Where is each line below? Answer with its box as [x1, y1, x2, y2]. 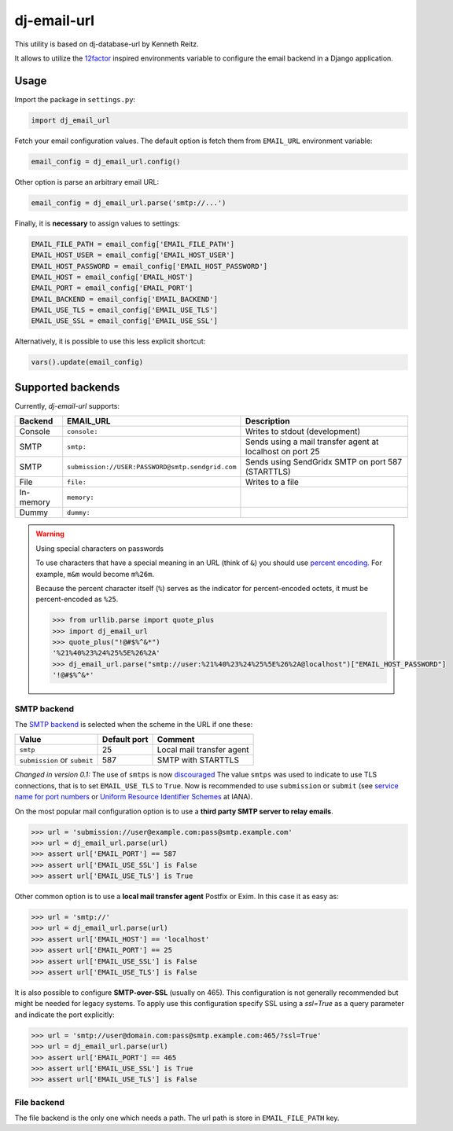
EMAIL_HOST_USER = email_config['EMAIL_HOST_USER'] [31, 251, 235, 259]
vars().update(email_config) [31, 358, 144, 367]
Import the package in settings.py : [14, 94, 136, 104]
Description [245, 416, 290, 427]
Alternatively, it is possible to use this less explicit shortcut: [14, 336, 206, 346]
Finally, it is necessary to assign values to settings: [14, 218, 180, 228]
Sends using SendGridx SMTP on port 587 [245, 457, 403, 468]
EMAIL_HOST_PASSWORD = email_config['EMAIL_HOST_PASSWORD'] [31, 262, 268, 270]
